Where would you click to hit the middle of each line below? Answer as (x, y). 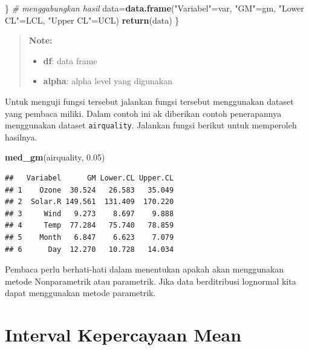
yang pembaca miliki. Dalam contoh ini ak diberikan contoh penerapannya (143, 113)
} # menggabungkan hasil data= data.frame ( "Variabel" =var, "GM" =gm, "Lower (154, 8)
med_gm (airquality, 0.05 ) (55, 157)
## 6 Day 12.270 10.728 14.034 (89, 249)
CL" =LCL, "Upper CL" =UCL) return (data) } (92, 20)
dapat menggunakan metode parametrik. (80, 293)
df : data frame (70, 60)
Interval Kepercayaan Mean (123, 335)
